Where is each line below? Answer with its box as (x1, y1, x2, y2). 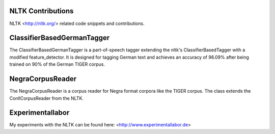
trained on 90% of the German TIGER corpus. (9, 61, 105, 67)
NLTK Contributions (9, 7, 74, 15)
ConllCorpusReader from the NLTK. (9, 95, 84, 101)
